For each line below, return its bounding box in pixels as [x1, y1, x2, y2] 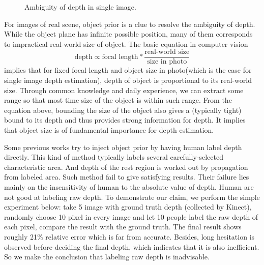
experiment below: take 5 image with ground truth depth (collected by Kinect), [4, 201, 252, 212]
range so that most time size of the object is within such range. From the [4, 95, 232, 105]
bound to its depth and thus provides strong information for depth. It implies [4, 114, 246, 125]
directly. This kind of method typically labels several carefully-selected [4, 152, 223, 162]
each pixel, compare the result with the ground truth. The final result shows [4, 221, 242, 232]
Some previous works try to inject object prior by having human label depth [4, 141, 242, 152]
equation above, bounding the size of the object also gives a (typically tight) [4, 104, 242, 115]
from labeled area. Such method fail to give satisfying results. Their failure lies [4, 171, 249, 182]
